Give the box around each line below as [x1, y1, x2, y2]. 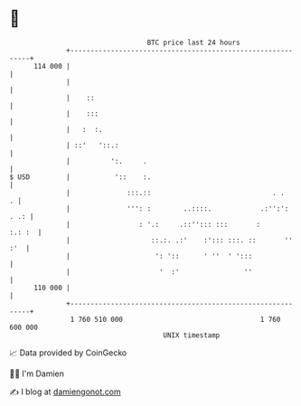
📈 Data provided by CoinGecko [9, 347, 127, 358]
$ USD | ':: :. [9, 172, 152, 182]
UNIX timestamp [163, 330, 221, 340]
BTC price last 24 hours [146, 38, 241, 47]
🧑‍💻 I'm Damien [9, 368, 65, 379]
